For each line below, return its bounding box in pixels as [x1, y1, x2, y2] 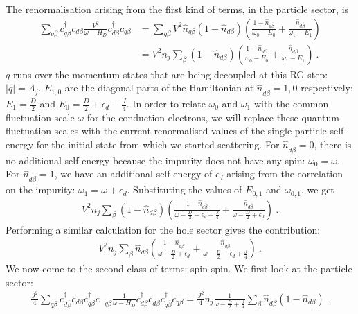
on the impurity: [6, 182, 75, 197]
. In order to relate [126, 96, 206, 110]
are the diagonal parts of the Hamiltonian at [64, 80, 254, 95]
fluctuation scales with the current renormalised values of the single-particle [6, 123, 327, 138]
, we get [301, 182, 334, 197]
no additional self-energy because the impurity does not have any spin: [6, 152, 305, 167]
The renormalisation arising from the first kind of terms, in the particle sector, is [6, 2, 349, 16]
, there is [314, 137, 352, 152]
